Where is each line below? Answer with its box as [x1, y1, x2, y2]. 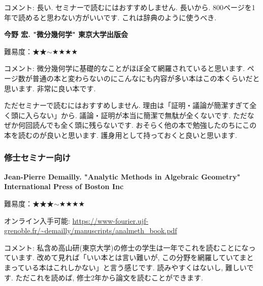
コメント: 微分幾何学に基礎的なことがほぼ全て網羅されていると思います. [4, 63, 245, 74]
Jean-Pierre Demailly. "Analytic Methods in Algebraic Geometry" [4, 171, 241, 182]
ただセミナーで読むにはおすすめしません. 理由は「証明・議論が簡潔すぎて [4, 100, 250, 111]
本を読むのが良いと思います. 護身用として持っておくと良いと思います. [4, 129, 237, 140]
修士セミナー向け [4, 151, 71, 164]
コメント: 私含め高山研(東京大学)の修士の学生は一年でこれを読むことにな [4, 242, 249, 253]
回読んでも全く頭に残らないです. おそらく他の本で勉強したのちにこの [25, 120, 257, 130]
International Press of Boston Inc [4, 181, 124, 192]
